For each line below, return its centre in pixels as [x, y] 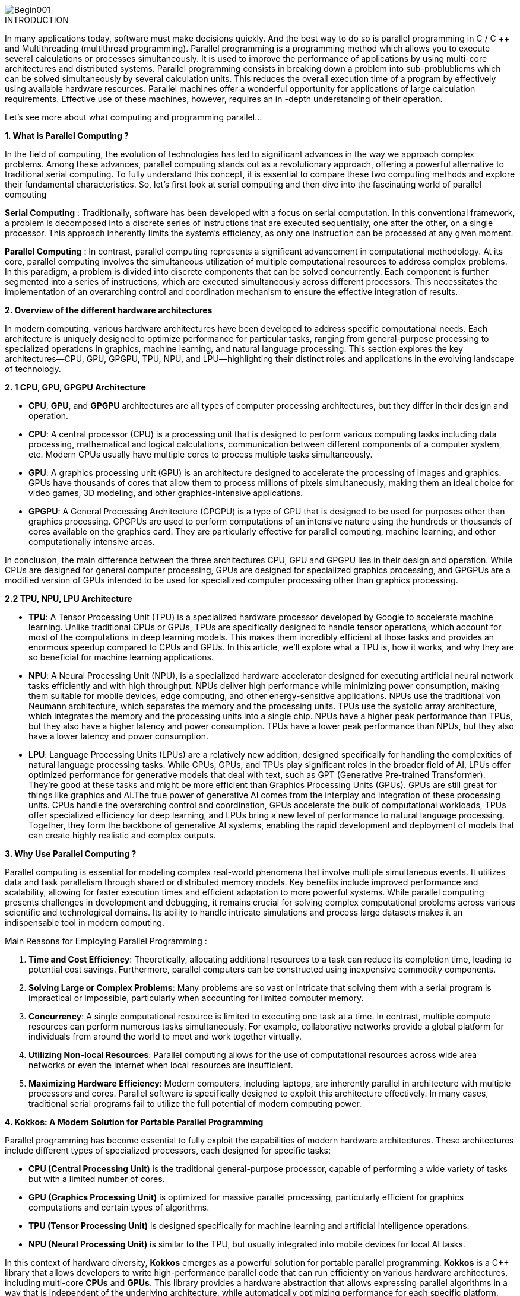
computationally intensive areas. [92, 541]
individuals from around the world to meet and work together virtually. [165, 1036]
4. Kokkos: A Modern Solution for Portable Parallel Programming [134, 1122]
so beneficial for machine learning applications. [121, 657]
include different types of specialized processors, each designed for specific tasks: [168, 1150]
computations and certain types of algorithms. [119, 1207]
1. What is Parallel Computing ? [67, 136]
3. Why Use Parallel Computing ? [71, 854]
